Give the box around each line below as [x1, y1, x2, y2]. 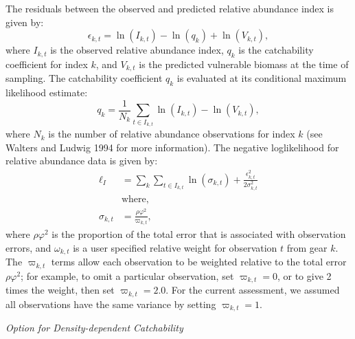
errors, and [5, 240, 51, 254]
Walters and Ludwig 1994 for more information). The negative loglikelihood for [5, 140, 339, 154]
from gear [286, 240, 328, 254]
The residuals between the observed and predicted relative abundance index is [5, 1, 334, 15]
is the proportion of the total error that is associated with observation [51, 227, 346, 241]
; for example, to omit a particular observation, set [21, 268, 234, 283]
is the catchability [238, 43, 314, 57]
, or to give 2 [277, 268, 332, 283]
